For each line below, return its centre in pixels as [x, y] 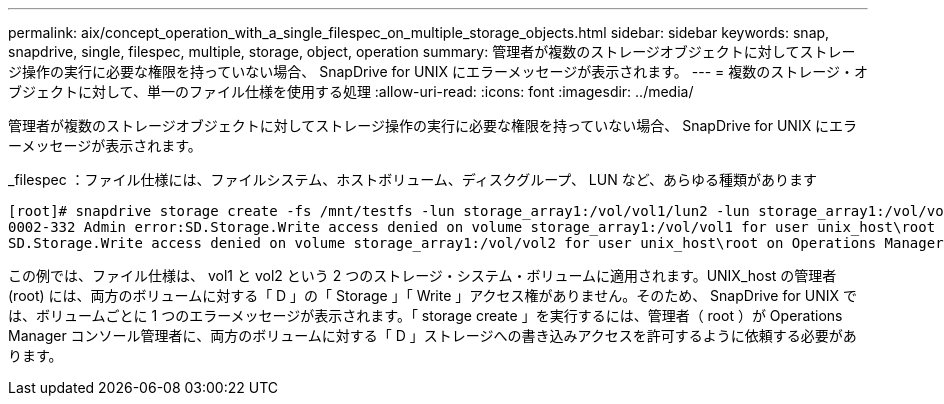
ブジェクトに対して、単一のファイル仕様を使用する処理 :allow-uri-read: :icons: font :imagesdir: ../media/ [351, 91]
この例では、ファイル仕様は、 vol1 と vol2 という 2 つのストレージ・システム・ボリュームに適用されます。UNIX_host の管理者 [422, 275]
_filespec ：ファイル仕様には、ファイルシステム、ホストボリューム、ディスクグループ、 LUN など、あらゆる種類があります [412, 179]
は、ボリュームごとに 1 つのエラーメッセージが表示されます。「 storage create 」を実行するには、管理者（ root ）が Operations [425, 315]
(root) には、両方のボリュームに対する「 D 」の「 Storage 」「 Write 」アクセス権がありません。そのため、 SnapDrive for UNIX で [432, 295]
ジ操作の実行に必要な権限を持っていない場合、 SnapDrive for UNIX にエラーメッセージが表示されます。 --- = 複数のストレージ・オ [438, 71]
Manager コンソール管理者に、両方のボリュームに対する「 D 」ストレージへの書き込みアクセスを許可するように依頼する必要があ [432, 335]
